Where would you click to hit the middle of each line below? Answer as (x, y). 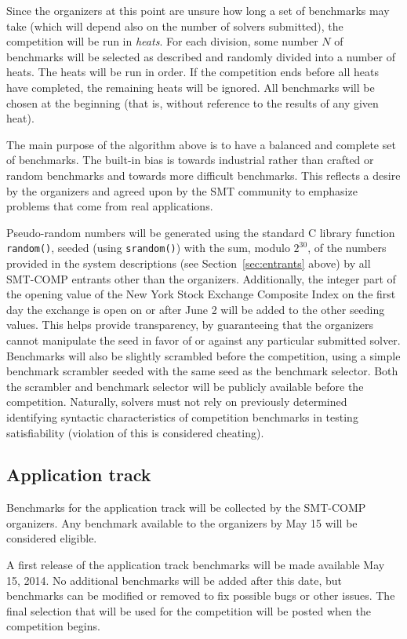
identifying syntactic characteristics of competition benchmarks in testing (182, 416)
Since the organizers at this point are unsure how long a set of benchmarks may (198, 10)
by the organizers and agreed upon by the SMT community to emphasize (182, 190)
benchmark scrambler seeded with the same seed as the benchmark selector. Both (202, 371)
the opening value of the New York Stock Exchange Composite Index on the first (201, 294)
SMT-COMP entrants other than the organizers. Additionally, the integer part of (201, 278)
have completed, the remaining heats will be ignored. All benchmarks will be (191, 87)
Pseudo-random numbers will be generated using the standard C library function (201, 232)
